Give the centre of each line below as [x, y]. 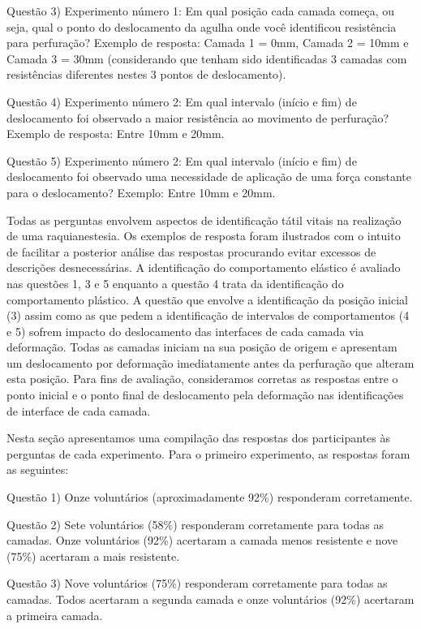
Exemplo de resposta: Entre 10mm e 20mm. [116, 134]
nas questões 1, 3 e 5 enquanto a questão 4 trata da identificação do [175, 283]
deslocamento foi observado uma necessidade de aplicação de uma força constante [209, 177]
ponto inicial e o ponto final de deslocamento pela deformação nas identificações [205, 395]
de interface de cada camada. [79, 410]
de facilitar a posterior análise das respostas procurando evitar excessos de [191, 251]
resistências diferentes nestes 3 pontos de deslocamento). [146, 74]
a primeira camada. [55, 615]
